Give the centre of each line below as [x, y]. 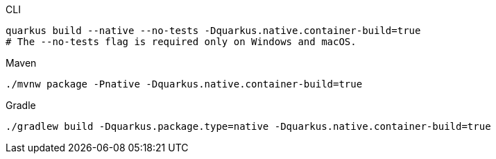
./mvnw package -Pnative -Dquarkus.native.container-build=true [184, 84]
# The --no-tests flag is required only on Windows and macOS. [181, 42]
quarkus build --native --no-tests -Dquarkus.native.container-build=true [213, 31]
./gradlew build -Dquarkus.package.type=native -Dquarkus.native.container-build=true [248, 126]
